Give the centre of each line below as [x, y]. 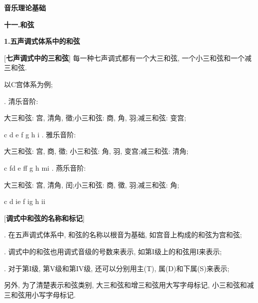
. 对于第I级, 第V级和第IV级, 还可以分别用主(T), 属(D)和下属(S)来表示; [117, 268]
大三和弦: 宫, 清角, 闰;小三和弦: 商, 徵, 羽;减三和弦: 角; [92, 184]
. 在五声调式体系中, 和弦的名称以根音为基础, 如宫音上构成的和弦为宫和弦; [123, 235]
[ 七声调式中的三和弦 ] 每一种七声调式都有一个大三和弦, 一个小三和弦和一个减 [128, 57]
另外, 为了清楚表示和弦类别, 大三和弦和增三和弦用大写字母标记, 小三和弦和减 [129, 285]
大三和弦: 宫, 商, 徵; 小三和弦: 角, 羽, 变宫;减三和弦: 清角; [96, 151]
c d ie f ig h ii [25, 201]
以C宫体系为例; [28, 84]
